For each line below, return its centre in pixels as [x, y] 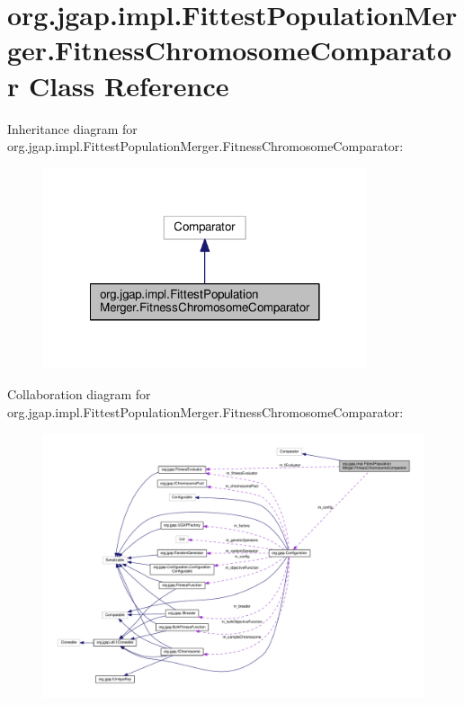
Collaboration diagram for [79, 394]
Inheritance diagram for [72, 128]
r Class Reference [118, 85]
